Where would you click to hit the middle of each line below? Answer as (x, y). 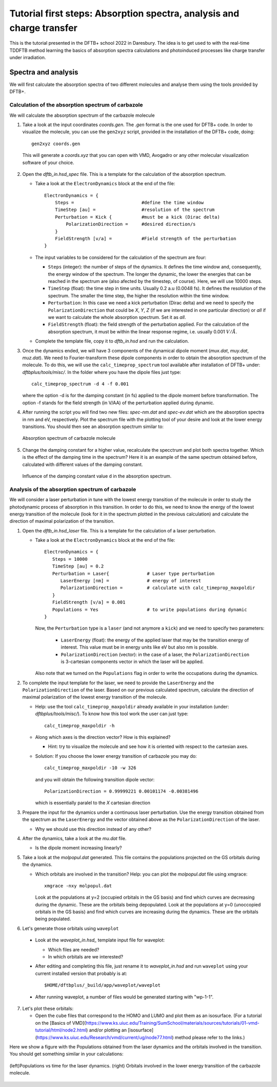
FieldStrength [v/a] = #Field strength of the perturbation (145, 239)
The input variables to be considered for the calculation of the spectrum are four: (121, 257)
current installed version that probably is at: (81, 973)
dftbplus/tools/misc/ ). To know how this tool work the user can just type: (112, 714)
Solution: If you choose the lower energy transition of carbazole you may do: (116, 756)
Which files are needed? (74, 950)
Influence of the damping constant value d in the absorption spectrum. (97, 476)
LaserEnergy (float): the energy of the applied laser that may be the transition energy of (155, 640)
